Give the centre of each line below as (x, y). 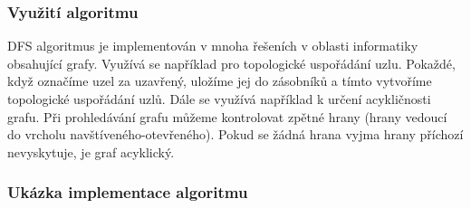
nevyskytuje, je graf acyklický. (91, 151)
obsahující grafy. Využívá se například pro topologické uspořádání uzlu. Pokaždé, (231, 63)
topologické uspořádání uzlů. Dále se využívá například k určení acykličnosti (219, 99)
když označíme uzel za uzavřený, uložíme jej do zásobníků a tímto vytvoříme (220, 81)
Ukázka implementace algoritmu (128, 192)
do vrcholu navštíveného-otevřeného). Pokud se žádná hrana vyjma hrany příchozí (235, 134)
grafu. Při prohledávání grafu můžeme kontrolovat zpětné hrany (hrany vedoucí (227, 116)
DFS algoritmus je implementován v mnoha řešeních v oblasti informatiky (213, 46)
